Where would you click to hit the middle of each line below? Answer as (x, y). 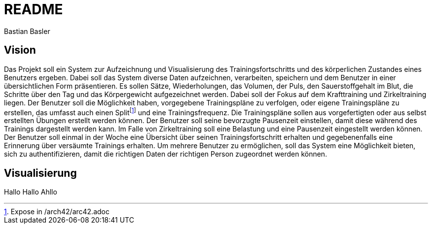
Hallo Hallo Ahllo (31, 192)
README (34, 9)
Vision (20, 50)
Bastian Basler (27, 31)
